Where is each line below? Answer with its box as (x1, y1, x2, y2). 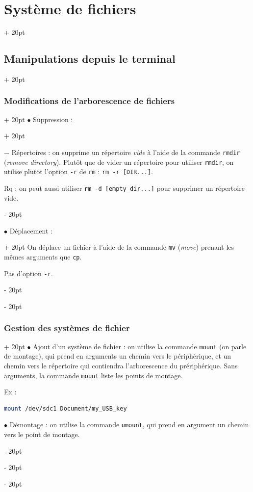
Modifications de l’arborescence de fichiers (4, 95, 175, 107)
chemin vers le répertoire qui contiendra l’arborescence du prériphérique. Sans (4, 360, 238, 370)
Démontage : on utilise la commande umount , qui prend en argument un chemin (9, 419, 249, 430)
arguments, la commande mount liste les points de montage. (4, 370, 183, 380)
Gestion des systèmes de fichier (4, 322, 130, 334)
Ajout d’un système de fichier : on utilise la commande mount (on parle (33, 341, 247, 351)
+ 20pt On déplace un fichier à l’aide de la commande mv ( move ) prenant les (4, 242, 234, 252)
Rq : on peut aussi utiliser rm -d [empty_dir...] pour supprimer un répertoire (4, 182, 245, 193)
